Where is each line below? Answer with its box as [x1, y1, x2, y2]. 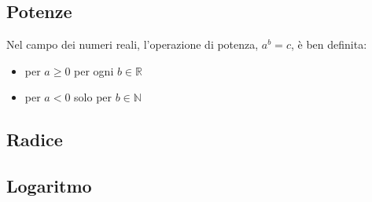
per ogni [74, 62, 114, 79]
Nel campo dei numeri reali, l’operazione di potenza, [6, 36, 259, 53]
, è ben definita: [290, 36, 367, 53]
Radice [6, 127, 63, 152]
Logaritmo [6, 174, 92, 198]
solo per [74, 89, 112, 105]
